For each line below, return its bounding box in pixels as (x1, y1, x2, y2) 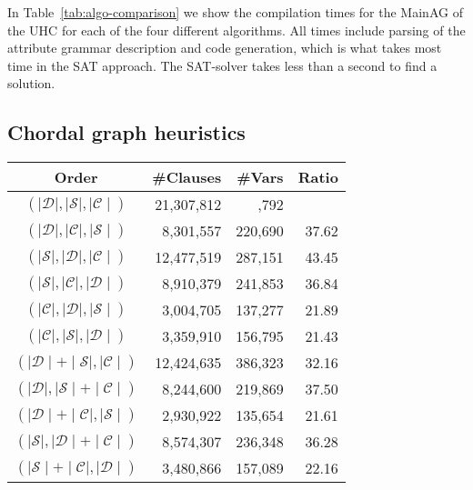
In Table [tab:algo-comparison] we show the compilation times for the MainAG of (7, 3, 463, 21)
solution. (7, 74, 55, 93)
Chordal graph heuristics (7, 118, 246, 146)
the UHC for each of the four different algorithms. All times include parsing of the (7, 20, 466, 39)
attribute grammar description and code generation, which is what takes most (7, 38, 442, 57)
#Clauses (152, 166, 222, 188)
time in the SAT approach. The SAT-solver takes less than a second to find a (7, 55, 438, 75)
